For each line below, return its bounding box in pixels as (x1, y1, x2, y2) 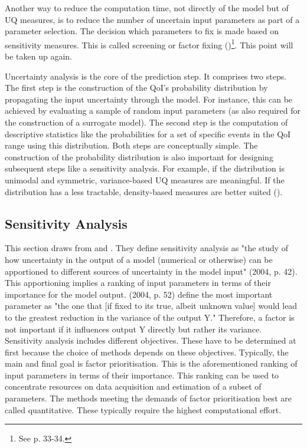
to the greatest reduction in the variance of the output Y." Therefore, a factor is (5, 311, 295, 323)
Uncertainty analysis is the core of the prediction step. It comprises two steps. (5, 70, 287, 82)
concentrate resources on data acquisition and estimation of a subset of (5, 380, 262, 393)
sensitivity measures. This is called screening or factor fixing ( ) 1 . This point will (5, 37, 293, 51)
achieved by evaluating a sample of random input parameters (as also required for (5, 104, 301, 117)
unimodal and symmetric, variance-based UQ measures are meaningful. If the (5, 173, 285, 186)
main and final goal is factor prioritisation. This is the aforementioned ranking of (5, 357, 298, 370)
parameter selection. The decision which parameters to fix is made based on (5, 25, 279, 37)
